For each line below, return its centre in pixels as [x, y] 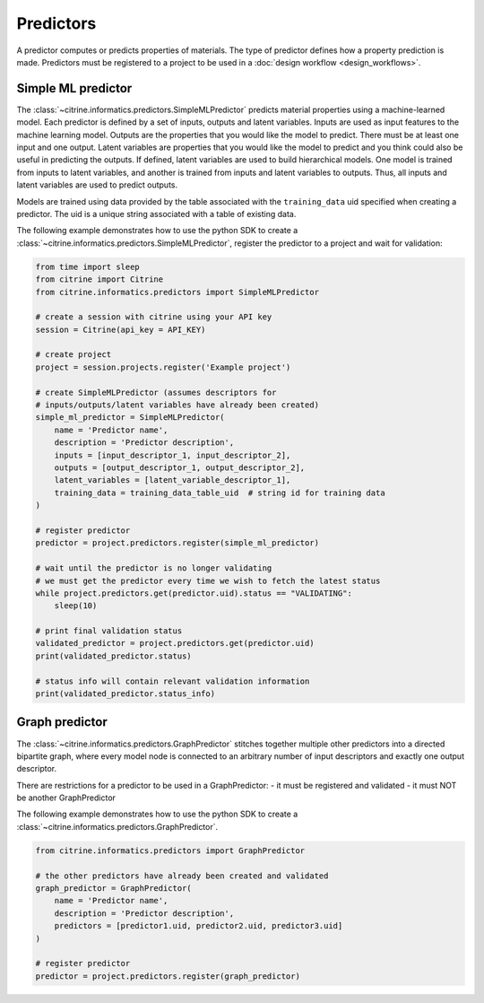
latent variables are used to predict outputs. [97, 185]
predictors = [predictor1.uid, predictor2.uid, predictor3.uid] [199, 926]
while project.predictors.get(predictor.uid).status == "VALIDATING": [194, 593]
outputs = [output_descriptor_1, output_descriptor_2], [180, 467]
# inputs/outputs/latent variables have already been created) [177, 405]
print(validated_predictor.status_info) [125, 694]
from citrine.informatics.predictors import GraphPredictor [170, 850]
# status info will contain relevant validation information [173, 681]
